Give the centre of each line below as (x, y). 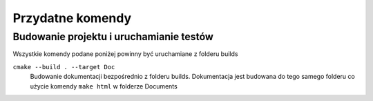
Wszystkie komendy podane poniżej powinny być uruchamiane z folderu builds (125, 54)
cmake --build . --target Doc (64, 67)
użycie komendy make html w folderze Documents (104, 86)
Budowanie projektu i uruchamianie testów (113, 37)
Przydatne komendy (72, 18)
